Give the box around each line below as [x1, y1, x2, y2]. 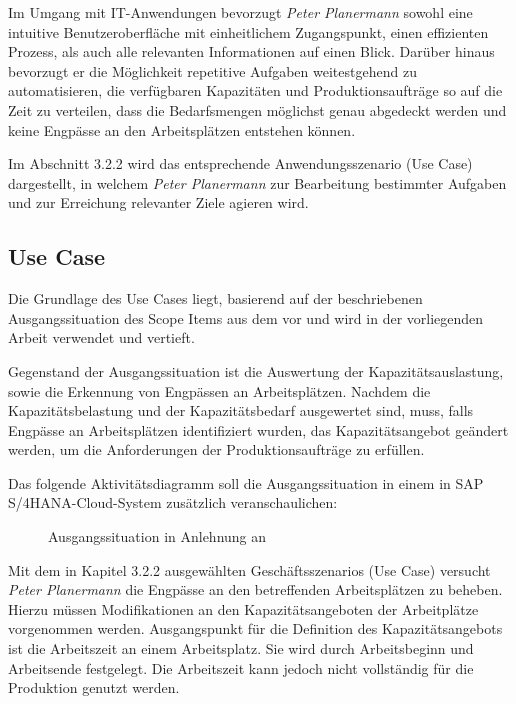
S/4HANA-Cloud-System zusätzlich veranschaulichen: [8, 492, 338, 513]
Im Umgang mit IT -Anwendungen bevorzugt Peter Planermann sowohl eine [8, 2, 473, 22]
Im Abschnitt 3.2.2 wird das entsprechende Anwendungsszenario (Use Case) [8, 153, 473, 174]
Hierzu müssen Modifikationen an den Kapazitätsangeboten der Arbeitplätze [8, 598, 479, 619]
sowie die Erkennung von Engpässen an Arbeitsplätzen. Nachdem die [8, 380, 431, 401]
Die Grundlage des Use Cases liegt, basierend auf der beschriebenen [8, 288, 423, 309]
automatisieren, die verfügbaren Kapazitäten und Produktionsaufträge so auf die [8, 80, 503, 101]
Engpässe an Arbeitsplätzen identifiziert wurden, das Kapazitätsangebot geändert [8, 419, 509, 440]
